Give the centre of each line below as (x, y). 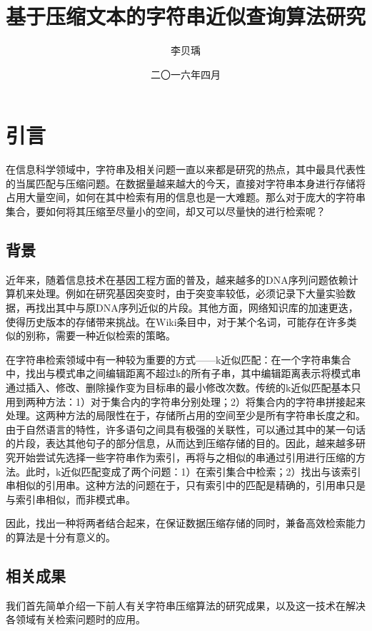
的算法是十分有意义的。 (61, 537)
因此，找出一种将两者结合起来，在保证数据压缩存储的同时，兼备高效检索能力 (186, 523)
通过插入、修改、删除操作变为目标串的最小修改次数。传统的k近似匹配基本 (179, 387)
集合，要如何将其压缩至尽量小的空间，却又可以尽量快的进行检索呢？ (166, 211)
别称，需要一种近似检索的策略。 (100, 335)
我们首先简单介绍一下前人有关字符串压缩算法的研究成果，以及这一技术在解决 (186, 605)
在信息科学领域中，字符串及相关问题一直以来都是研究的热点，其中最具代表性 (186, 169)
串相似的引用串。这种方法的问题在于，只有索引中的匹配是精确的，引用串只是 (186, 485)
